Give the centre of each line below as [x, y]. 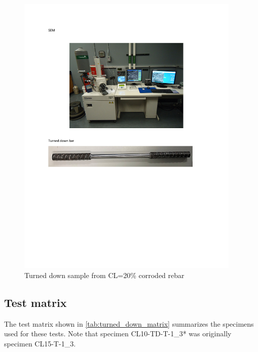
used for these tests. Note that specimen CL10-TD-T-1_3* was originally [118, 334]
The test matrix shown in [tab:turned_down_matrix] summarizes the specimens [129, 323]
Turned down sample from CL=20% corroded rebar [104, 275]
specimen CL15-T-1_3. [40, 344]
